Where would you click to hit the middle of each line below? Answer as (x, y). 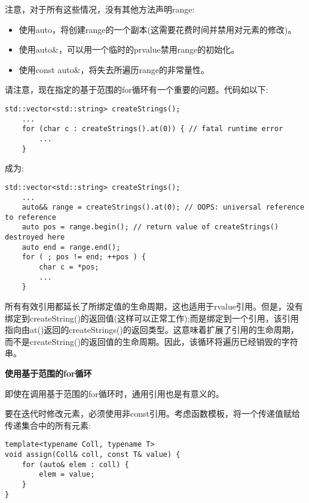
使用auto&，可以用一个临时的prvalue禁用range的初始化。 (129, 49)
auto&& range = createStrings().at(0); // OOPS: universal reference (163, 207)
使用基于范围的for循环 (48, 373)
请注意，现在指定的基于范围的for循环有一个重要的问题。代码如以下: (137, 90)
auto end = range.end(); (71, 247)
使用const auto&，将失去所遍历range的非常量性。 (114, 69)
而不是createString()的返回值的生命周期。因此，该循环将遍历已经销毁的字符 (152, 341)
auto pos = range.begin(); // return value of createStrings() (150, 227)
